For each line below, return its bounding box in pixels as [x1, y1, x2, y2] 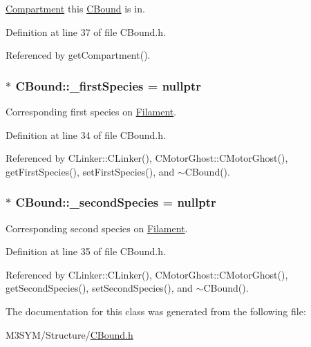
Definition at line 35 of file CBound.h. [6, 244, 166, 259]
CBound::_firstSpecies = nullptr [15, 77, 201, 94]
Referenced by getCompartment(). [6, 48, 151, 62]
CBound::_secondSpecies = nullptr [15, 194, 216, 211]
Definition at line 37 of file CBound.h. [6, 24, 166, 39]
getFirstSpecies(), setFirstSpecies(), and [6, 164, 175, 178]
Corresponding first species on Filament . [6, 104, 177, 118]
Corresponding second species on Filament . [6, 221, 188, 235]
